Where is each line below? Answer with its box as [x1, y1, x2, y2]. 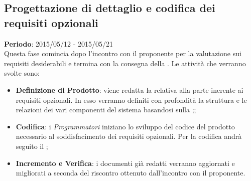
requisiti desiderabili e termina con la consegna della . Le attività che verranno [4, 58, 246, 68]
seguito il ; [16, 140, 48, 151]
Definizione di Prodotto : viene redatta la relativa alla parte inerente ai [16, 84, 243, 95]
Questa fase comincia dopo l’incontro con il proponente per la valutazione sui [4, 48, 241, 59]
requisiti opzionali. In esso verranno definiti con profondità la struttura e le [16, 94, 247, 105]
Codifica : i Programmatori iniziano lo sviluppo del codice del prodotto [16, 121, 235, 131]
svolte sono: [4, 68, 40, 78]
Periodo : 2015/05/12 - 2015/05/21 [4, 38, 113, 49]
